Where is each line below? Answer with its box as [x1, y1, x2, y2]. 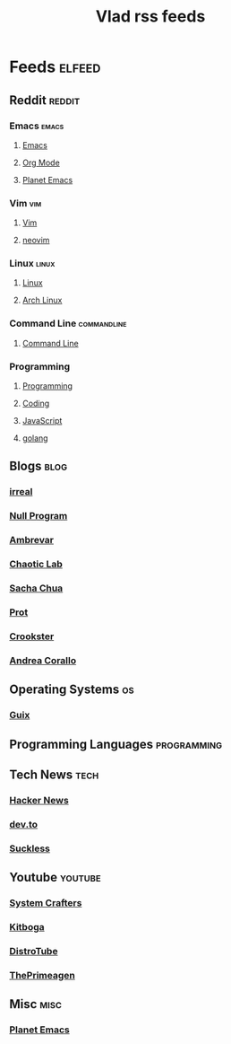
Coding [21, 398, 50, 409]
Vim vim [9, 197, 42, 209]
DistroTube [9, 944, 58, 957]
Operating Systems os [9, 682, 134, 697]
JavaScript [21, 416, 63, 426]
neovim [21, 235, 50, 246]
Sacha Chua [9, 582, 64, 594]
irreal [9, 486, 33, 498]
